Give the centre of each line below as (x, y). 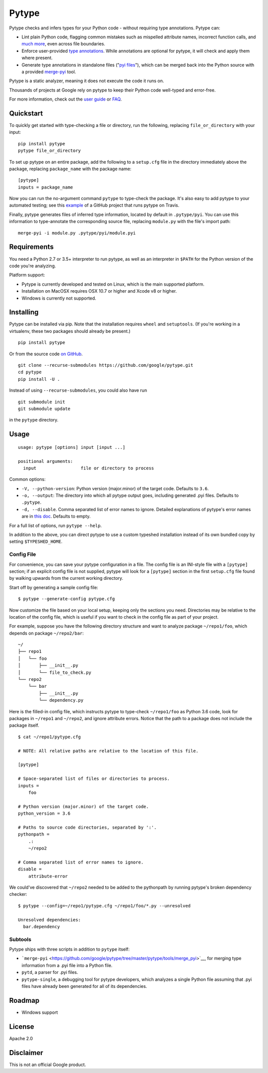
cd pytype (30, 372)
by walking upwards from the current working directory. (66, 578)
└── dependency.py (61, 700)
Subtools (20, 939)
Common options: (27, 479)
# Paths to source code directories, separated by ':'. (87, 827)
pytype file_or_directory (50, 151)
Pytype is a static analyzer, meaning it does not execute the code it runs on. (87, 81)
